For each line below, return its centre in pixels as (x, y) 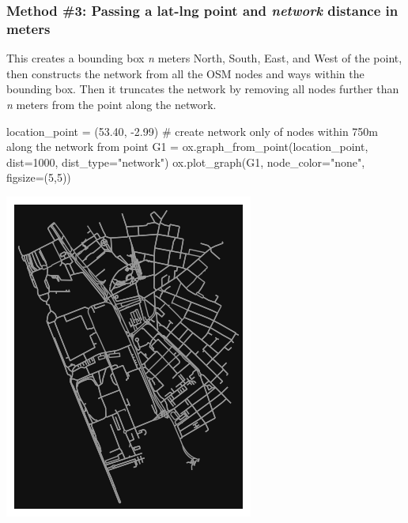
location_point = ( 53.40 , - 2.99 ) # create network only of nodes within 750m (193, 131)
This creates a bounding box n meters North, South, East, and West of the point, (204, 58)
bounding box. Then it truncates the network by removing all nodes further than (203, 89)
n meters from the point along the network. (111, 104)
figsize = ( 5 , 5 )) (39, 177)
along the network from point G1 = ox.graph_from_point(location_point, (187, 147)
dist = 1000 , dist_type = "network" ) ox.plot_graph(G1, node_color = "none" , (186, 162)
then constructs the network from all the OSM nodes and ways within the (185, 73)
